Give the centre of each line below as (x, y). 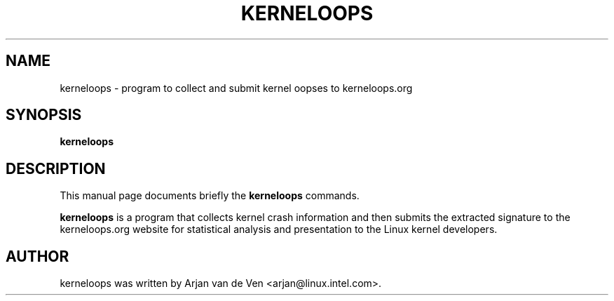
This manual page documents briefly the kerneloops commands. (210, 196)
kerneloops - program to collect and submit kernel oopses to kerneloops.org (236, 88)
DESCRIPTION (56, 168)
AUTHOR (37, 256)
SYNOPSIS (44, 115)
